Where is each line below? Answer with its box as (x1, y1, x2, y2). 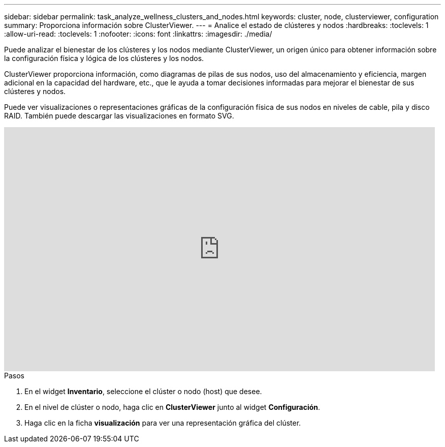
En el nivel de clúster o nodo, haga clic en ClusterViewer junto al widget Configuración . (24, 403, 321, 411)
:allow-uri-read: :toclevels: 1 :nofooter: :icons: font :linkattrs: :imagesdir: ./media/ (4, 29, 272, 38)
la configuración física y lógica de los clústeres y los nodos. (4, 54, 204, 63)
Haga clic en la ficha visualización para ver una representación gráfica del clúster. (24, 419, 301, 427)
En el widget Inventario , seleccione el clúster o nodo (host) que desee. (24, 387, 262, 396)
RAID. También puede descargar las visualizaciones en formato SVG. (4, 111, 234, 120)
